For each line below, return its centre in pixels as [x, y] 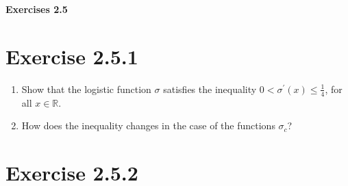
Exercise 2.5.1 [72, 56]
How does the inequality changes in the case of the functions [148, 125]
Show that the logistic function [86, 89]
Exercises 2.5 [37, 9]
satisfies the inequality [210, 89]
